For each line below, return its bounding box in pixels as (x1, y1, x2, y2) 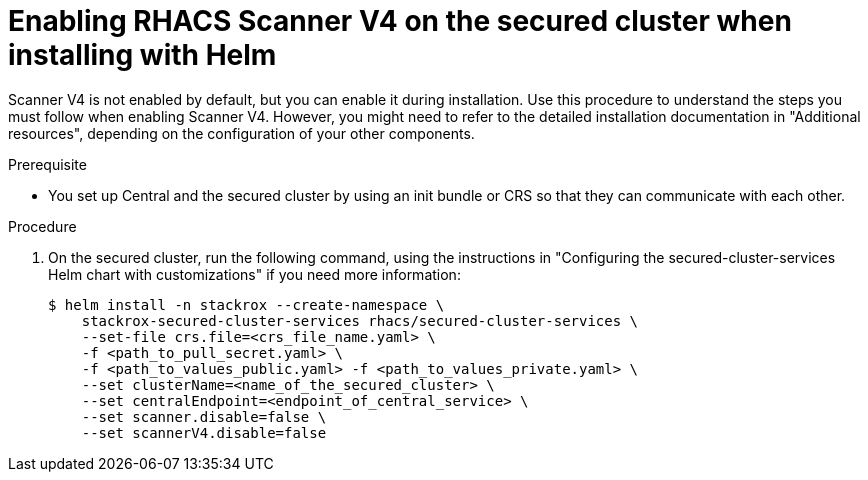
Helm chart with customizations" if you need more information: (48, 265, 461, 283)
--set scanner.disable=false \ (81, 408, 327, 425)
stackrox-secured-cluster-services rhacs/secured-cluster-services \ (81, 312, 639, 329)
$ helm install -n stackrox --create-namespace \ (48, 296, 445, 313)
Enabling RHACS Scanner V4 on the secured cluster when (8, 4, 792, 38)
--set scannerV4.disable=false (81, 424, 327, 441)
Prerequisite (8, 155, 87, 173)
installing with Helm (8, 38, 277, 72)
